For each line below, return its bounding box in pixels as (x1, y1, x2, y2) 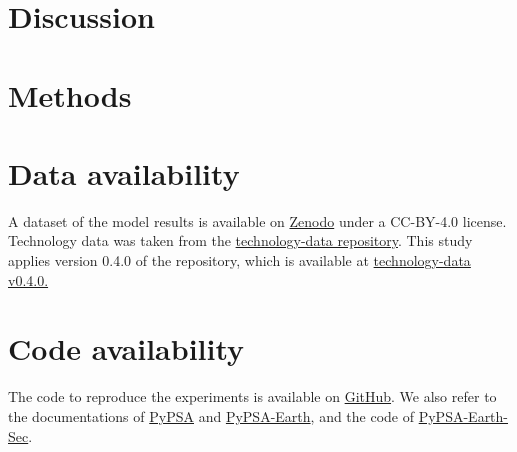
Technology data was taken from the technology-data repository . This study (8, 230, 473, 251)
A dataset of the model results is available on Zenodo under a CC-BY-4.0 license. (8, 210, 507, 231)
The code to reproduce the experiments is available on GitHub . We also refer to (8, 386, 497, 407)
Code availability (8, 328, 245, 369)
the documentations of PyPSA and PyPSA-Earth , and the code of (8, 405, 415, 426)
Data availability (8, 152, 240, 193)
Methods (8, 74, 132, 115)
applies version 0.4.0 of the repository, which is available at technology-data (8, 250, 471, 271)
